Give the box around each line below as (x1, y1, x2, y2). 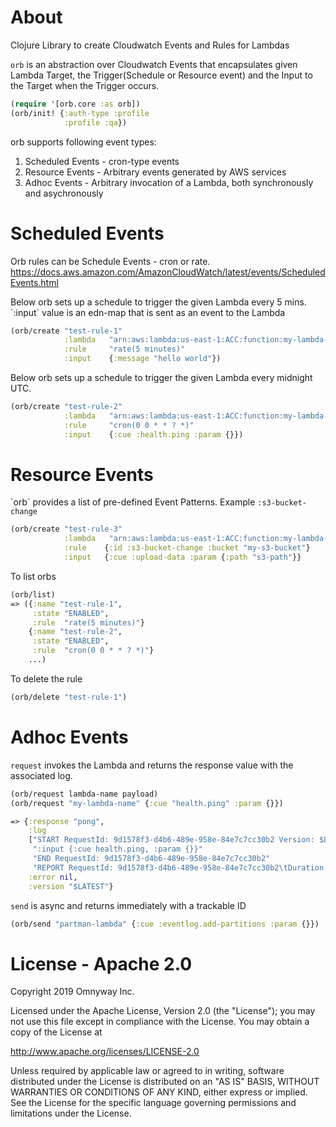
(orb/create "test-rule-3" (10, 524, 123, 535)
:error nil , (28, 872, 78, 882)
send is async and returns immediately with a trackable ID (10, 899, 247, 911)
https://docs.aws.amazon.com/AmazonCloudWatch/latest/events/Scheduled (10, 266, 326, 278)
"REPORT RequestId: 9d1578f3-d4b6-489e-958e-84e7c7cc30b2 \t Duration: (32, 862, 329, 873)
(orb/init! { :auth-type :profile (10, 108, 150, 118)
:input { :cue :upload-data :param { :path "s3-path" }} (63, 552, 302, 563)
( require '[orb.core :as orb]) (10, 99, 141, 109)
